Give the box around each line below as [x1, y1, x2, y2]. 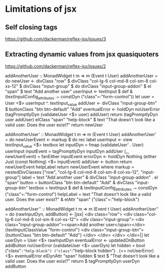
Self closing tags [5, 23, 57, 31]
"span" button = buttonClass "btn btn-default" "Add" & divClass [5, 180, 134, 186]
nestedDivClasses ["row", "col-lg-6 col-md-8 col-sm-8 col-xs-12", [5, 169, 140, 175]
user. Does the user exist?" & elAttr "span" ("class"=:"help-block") [5, 196, 139, 202]
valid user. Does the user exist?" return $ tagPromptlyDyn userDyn [5, 258, 140, 264]
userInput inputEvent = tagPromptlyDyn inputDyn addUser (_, [5, 148, 129, 154]
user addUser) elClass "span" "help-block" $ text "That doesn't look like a [5, 117, 156, 123]
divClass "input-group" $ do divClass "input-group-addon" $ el [23, 83, 151, 89]
